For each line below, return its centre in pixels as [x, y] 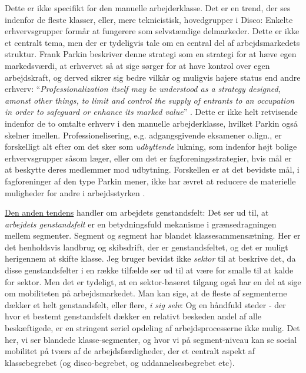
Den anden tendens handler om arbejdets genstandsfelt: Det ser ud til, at [137, 212]
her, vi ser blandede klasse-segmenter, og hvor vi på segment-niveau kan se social [151, 339]
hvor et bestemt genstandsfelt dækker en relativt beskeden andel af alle [133, 316]
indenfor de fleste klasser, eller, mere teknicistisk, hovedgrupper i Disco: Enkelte [149, 19]
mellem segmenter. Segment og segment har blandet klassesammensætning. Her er [153, 235]
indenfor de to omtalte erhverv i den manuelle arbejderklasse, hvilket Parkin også [151, 123]
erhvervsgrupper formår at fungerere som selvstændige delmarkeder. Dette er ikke [152, 31]
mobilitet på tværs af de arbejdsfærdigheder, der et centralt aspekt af [130, 351]
